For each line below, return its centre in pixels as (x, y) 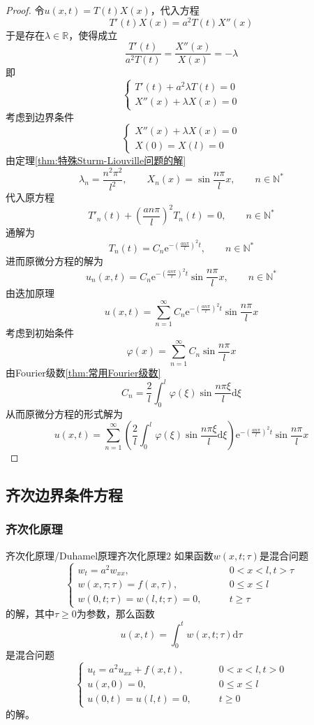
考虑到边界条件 (40, 116)
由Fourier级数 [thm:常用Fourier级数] (83, 372)
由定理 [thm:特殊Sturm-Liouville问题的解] (96, 160)
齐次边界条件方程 (64, 495)
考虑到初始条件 (40, 332)
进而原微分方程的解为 (54, 261)
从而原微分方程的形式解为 (64, 413)
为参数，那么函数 (115, 614)
